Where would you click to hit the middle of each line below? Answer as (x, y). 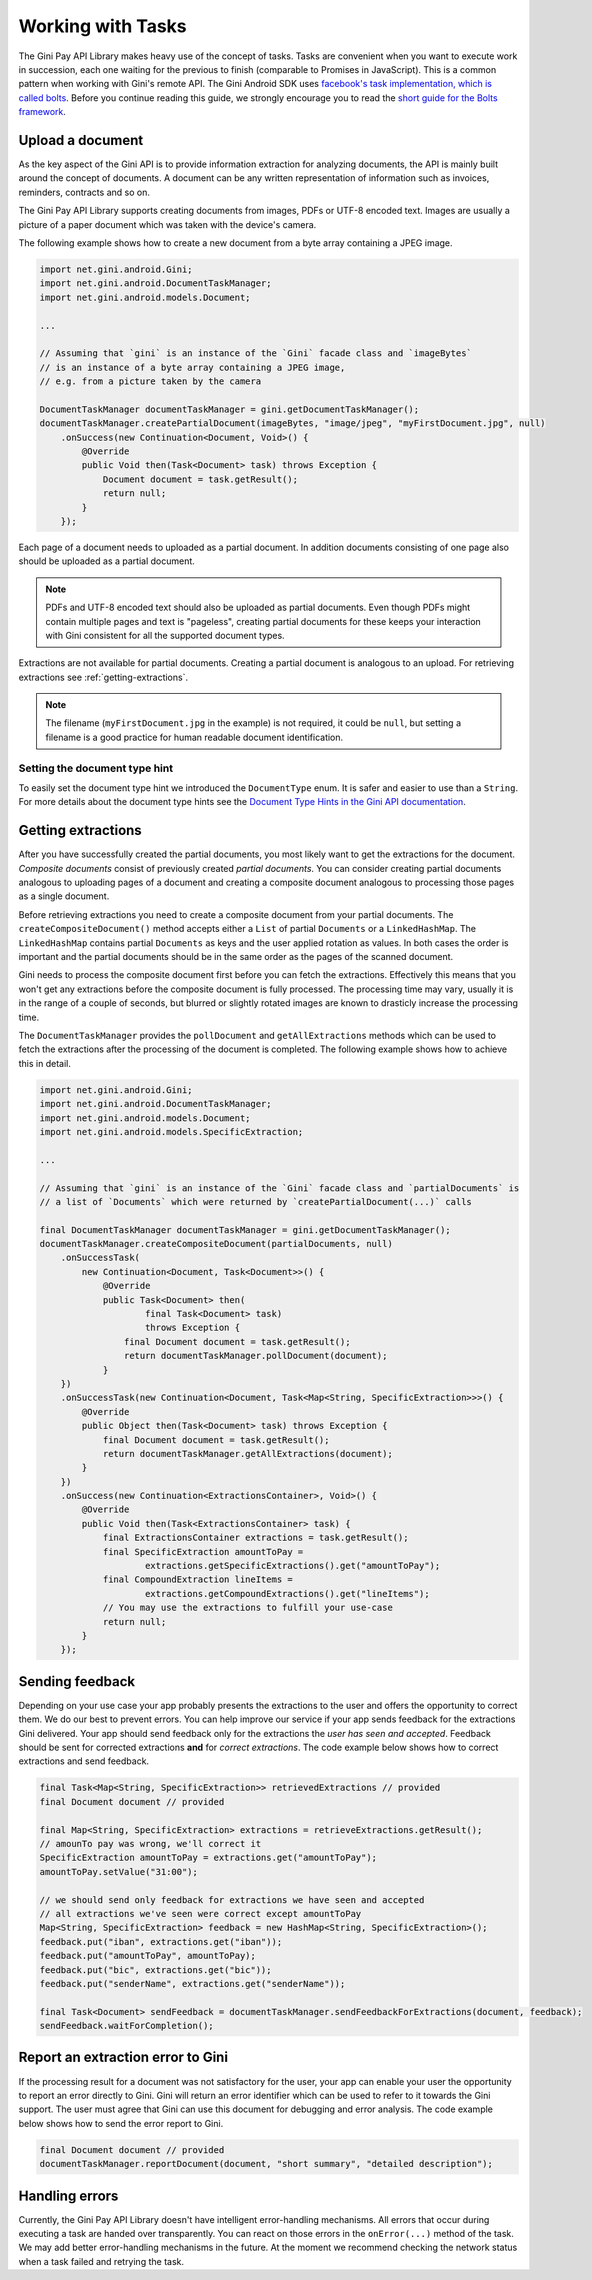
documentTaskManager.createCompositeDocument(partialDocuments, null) (216, 1244)
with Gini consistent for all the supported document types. (165, 635)
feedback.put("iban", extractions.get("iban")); (161, 1941)
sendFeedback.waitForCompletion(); (126, 2026)
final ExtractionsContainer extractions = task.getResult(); (255, 1538)
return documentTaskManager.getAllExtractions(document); (248, 1453)
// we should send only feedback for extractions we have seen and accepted (232, 1899)
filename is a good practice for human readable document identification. (194, 737)
